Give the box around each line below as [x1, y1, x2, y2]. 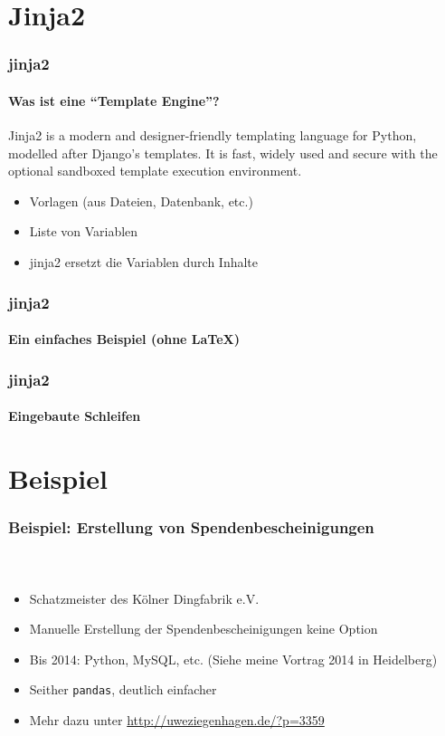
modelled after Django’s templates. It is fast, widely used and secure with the [8, 143, 438, 162]
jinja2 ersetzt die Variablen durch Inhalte [29, 252, 259, 271]
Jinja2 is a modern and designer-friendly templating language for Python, [8, 126, 417, 145]
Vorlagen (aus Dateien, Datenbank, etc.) [29, 191, 253, 210]
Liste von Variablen [29, 222, 138, 241]
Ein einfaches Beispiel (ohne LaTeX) [8, 330, 241, 349]
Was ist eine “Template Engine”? [8, 91, 220, 110]
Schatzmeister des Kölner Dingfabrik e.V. [29, 588, 260, 607]
